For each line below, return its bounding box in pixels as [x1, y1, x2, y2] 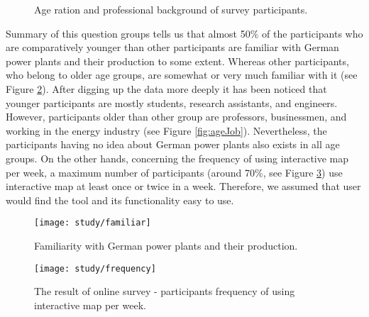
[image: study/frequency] [34, 263, 156, 274]
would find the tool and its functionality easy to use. [6, 192, 234, 207]
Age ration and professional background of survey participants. [34, 2, 308, 16]
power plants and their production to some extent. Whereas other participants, [6, 53, 349, 68]
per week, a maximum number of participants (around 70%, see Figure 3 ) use [6, 165, 343, 179]
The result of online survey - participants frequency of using [34, 284, 295, 299]
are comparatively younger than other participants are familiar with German [6, 40, 339, 55]
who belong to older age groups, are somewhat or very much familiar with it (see [6, 67, 358, 82]
